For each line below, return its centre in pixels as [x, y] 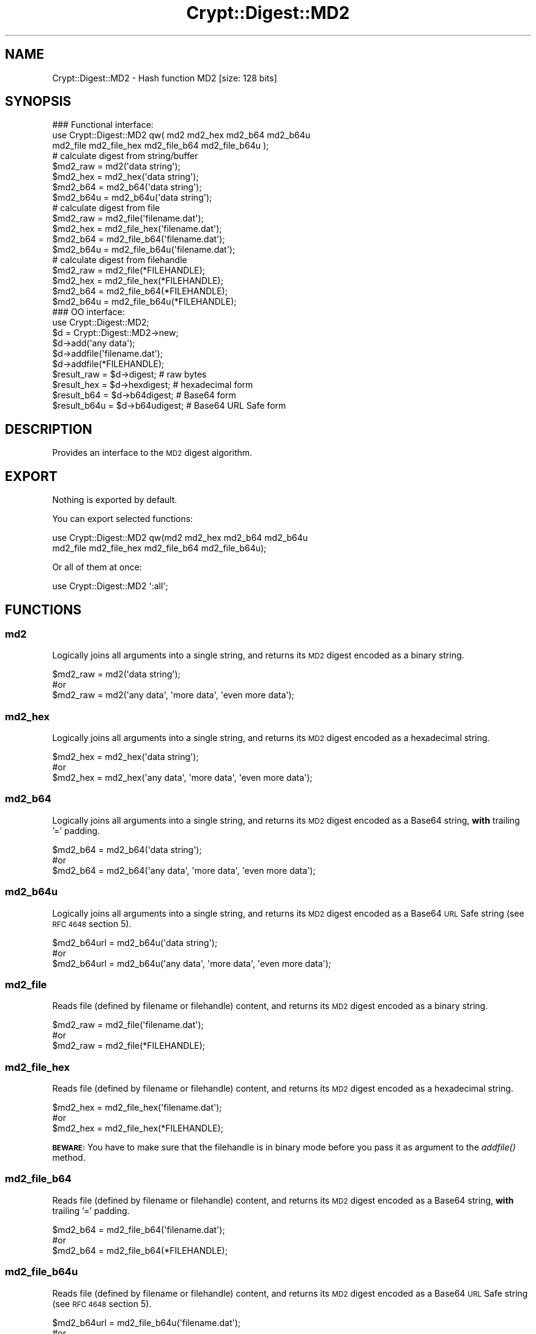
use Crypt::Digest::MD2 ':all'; [110, 586]
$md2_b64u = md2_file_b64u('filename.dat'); [144, 250]
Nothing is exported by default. [115, 500]
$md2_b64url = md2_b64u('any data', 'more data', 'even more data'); [192, 963]
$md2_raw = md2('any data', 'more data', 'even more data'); [173, 695]
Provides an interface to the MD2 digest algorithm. [152, 453]
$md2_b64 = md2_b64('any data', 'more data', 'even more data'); [184, 870]
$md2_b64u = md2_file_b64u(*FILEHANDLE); [144, 302]
